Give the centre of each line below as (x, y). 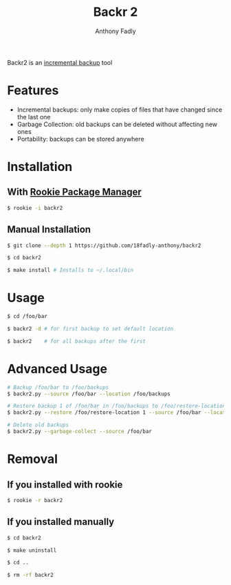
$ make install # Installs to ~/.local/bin (70, 270)
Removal (33, 459)
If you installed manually (61, 522)
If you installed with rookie (65, 485)
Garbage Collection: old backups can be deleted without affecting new (117, 124)
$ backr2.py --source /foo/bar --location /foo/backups (89, 394)
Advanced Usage (57, 369)
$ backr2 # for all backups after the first (77, 341)
